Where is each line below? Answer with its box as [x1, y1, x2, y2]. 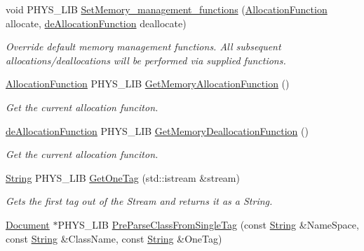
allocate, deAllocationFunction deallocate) [6, 15, 187, 30]
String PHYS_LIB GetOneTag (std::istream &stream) [6, 170, 240, 185]
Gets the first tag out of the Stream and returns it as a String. [6, 194, 273, 208]
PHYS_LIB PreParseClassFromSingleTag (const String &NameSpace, [58, 217, 359, 231]
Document [6, 217, 50, 231]
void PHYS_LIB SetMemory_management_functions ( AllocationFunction [6, 2, 328, 16]
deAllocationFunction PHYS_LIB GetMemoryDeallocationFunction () [6, 123, 309, 138]
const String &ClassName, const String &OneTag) [6, 231, 222, 245]
